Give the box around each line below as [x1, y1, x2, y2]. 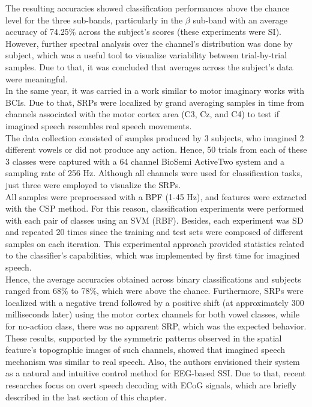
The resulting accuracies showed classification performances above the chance [5, 2, 290, 14]
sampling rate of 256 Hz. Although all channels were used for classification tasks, [5, 167, 302, 179]
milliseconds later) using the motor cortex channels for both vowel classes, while [5, 308, 299, 320]
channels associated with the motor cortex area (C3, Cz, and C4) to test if [5, 108, 280, 120]
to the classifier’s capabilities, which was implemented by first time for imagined [5, 249, 300, 262]
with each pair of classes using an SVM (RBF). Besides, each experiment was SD [5, 213, 304, 226]
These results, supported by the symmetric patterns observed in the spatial [5, 331, 282, 344]
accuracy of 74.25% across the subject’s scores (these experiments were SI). [5, 25, 281, 38]
